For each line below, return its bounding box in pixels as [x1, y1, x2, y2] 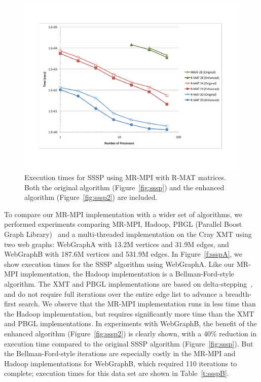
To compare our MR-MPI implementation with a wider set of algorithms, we [4, 209, 243, 219]
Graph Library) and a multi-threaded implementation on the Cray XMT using [4, 229, 252, 239]
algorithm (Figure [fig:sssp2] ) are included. [24, 192, 158, 202]
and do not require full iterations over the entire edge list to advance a [4, 288, 223, 299]
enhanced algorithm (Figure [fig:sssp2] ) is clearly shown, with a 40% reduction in [4, 328, 257, 339]
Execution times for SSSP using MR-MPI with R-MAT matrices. [24, 172, 226, 183]
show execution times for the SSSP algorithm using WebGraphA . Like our [4, 258, 235, 269]
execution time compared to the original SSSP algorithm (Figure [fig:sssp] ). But [4, 338, 253, 349]
